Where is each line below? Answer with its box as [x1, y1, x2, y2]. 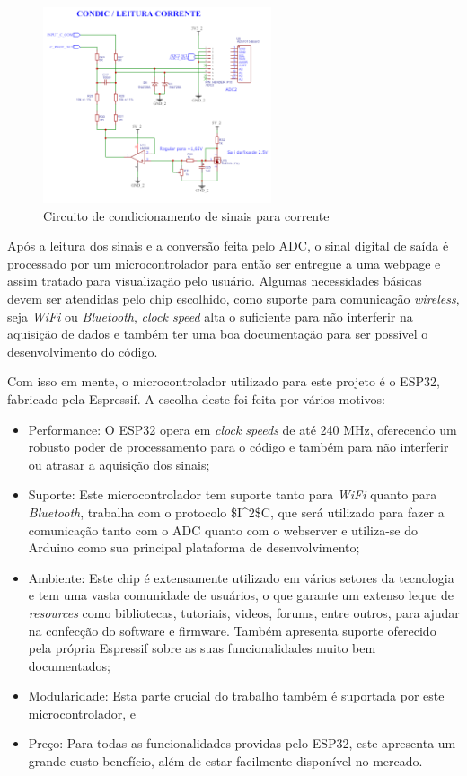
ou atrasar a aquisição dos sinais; [28, 454, 210, 473]
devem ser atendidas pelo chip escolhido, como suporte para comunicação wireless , [7, 289, 460, 308]
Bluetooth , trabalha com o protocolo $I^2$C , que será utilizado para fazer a [28, 502, 445, 521]
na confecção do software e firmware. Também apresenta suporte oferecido [28, 621, 436, 639]
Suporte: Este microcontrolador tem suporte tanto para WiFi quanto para [28, 485, 437, 504]
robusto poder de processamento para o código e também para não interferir [28, 437, 449, 456]
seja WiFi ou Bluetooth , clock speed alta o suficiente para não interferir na [7, 306, 413, 325]
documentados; [28, 656, 110, 675]
